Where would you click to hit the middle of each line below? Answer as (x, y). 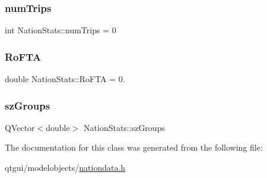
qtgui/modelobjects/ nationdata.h (65, 168)
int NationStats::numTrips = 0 (61, 30)
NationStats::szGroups (124, 127)
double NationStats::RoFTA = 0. (65, 79)
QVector (20, 127)
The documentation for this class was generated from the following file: (134, 147)
